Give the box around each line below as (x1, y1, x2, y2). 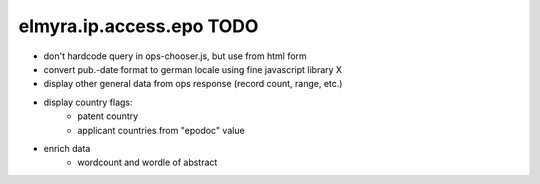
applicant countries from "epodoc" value (77, 124, 245, 136)
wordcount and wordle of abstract (77, 156, 218, 169)
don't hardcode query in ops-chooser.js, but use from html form (43, 50, 307, 62)
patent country (77, 110, 139, 122)
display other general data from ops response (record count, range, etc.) (43, 78, 343, 90)
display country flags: (43, 96, 134, 108)
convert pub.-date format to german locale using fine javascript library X (43, 63, 343, 75)
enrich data (43, 142, 91, 154)
